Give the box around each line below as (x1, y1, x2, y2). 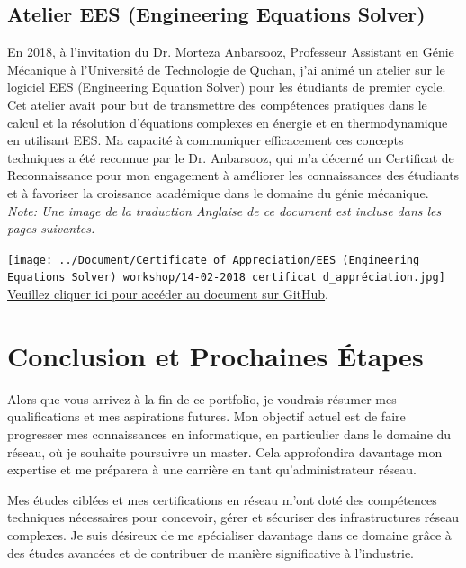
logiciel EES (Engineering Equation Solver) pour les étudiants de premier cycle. (7, 77, 446, 96)
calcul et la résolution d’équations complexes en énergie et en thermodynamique (7, 113, 448, 131)
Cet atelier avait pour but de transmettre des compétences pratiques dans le (7, 95, 427, 113)
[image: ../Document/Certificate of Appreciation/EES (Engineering (7, 253, 420, 266)
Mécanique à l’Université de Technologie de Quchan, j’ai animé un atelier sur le (7, 59, 445, 78)
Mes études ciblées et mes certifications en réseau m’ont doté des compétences (7, 490, 437, 509)
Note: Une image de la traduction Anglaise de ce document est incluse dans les (7, 201, 442, 220)
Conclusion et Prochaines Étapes (7, 337, 424, 374)
